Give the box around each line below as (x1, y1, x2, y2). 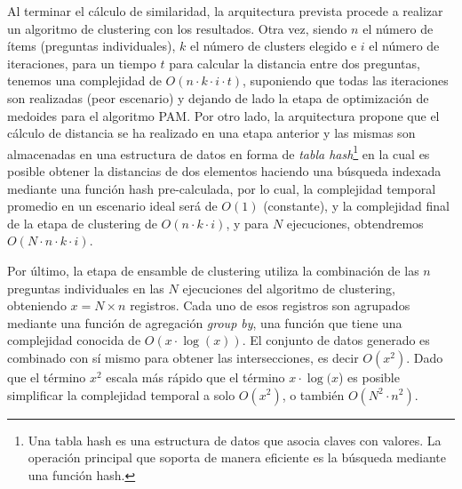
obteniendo (7, 296, 67, 315)
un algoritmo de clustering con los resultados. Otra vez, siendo (7, 19, 347, 37)
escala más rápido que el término (106, 367, 285, 386)
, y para (226, 213, 269, 232)
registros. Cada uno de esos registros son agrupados (130, 296, 410, 315)
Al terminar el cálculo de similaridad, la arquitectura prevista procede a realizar (7, 2, 443, 20)
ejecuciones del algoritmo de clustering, (182, 278, 395, 297)
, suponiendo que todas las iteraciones (243, 71, 449, 90)
